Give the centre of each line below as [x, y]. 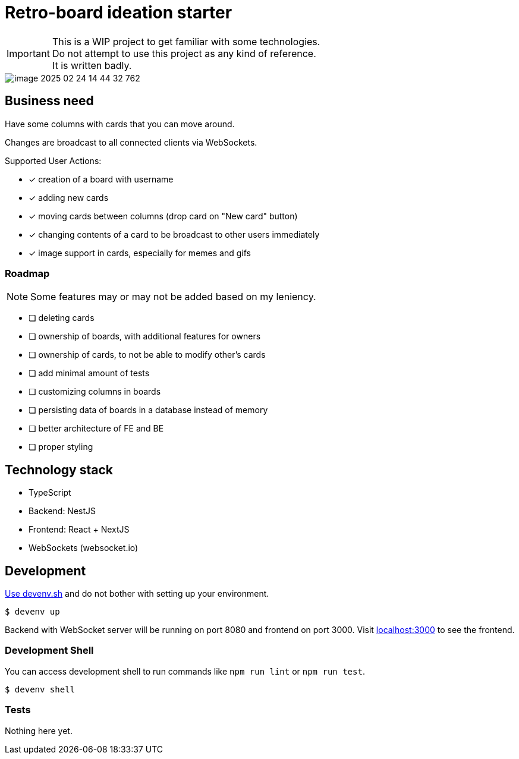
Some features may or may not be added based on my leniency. [173, 297]
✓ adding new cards [69, 197]
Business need [49, 101]
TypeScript [50, 493]
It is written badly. [92, 65]
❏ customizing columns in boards [95, 392]
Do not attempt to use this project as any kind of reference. [184, 53]
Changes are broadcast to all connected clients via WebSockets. [131, 142]
